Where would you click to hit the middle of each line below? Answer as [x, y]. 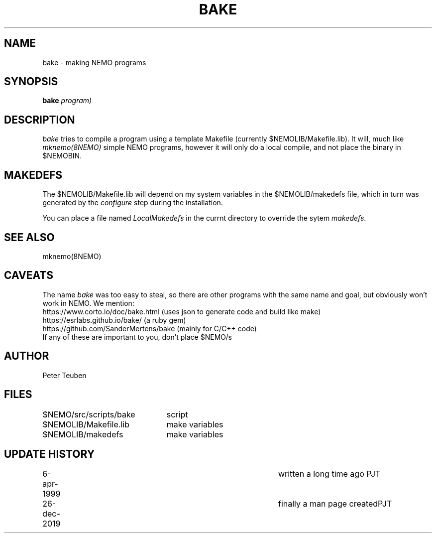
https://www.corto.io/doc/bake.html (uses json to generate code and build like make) [182, 311]
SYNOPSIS [31, 82]
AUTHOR [27, 356]
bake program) [67, 101]
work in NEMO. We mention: [88, 303]
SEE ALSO [29, 237]
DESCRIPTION [40, 120]
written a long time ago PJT [329, 474]
